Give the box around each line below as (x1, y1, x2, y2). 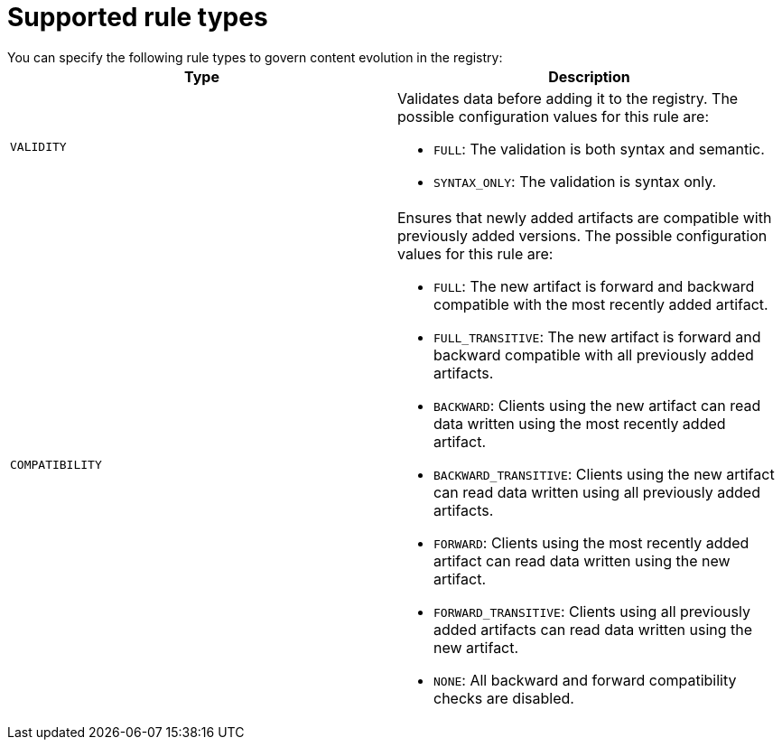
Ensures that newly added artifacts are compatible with (397, 208, 772, 227)
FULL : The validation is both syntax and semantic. (433, 139, 765, 158)
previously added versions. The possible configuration (397, 226, 768, 245)
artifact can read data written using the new (433, 551, 731, 570)
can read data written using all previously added (433, 482, 760, 501)
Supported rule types (7, 2, 268, 33)
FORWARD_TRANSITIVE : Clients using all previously (433, 602, 750, 621)
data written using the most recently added (433, 414, 726, 433)
